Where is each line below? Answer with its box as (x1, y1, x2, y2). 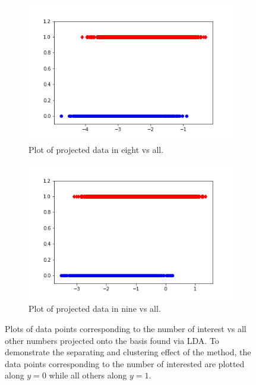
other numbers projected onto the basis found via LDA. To (5, 334, 219, 346)
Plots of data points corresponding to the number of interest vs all (5, 323, 246, 335)
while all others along (49, 369, 127, 381)
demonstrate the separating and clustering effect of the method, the (5, 346, 251, 358)
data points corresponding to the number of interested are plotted (5, 357, 245, 370)
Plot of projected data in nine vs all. (29, 302, 161, 315)
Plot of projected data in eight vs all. (29, 143, 164, 155)
